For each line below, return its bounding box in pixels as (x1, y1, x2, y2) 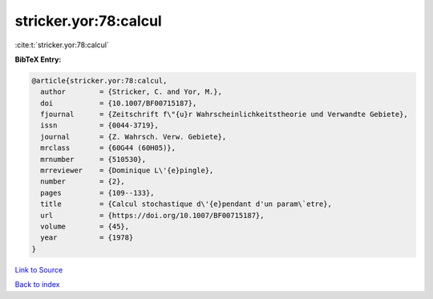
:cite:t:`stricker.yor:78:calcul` (14, 40, 110, 50)
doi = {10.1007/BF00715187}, (40, 99, 197, 107)
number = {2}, (40, 177, 126, 186)
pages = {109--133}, (40, 188, 156, 197)
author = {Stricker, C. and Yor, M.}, (40, 87, 222, 96)
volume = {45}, (40, 222, 130, 231)
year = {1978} (40, 233, 134, 242)
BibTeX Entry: (14, 55, 62, 64)
